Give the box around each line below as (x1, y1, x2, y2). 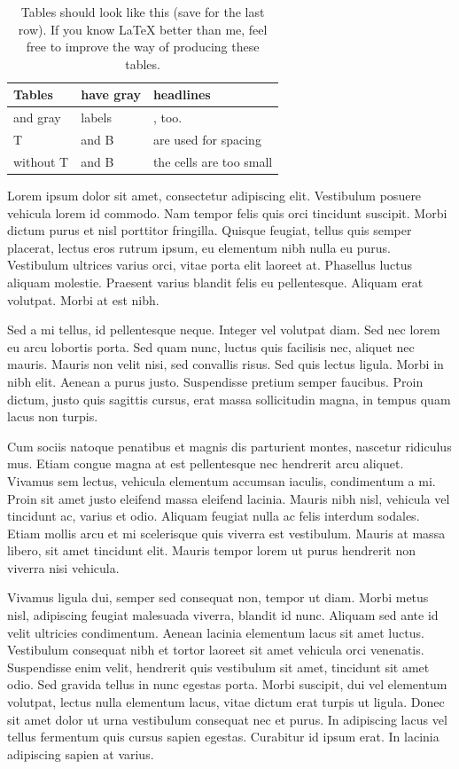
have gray (81, 85, 141, 104)
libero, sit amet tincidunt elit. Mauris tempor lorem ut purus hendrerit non (7, 541, 416, 560)
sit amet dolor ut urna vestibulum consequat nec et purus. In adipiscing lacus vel (7, 710, 447, 728)
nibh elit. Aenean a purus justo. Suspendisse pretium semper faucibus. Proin (7, 372, 424, 390)
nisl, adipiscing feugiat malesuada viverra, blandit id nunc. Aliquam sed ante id (7, 606, 439, 624)
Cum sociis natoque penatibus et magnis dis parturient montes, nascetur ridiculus (7, 436, 452, 455)
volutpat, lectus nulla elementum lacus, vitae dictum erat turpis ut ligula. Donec (7, 693, 445, 711)
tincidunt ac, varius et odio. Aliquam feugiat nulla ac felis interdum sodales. (7, 506, 420, 525)
